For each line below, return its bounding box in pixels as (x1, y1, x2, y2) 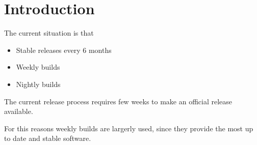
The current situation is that (4, 27, 94, 38)
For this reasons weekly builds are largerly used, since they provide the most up (4, 123, 253, 133)
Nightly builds (16, 78, 61, 89)
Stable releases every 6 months (16, 44, 112, 55)
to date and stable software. (4, 133, 91, 143)
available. (4, 106, 33, 117)
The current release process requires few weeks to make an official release (4, 96, 233, 106)
